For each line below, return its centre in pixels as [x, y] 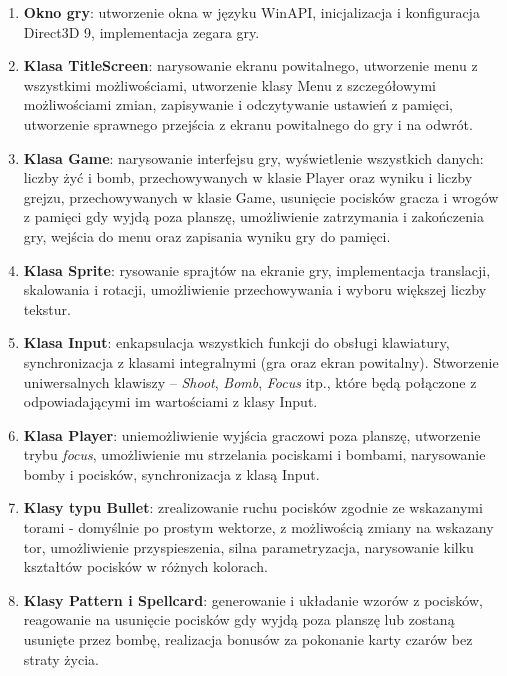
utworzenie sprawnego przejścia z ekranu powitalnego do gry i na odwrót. [248, 123]
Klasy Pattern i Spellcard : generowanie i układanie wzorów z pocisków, [253, 599]
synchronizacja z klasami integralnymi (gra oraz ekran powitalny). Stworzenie [261, 361]
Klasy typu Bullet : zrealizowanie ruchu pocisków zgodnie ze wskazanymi [253, 507]
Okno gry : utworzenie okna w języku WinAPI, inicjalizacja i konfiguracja [251, 12]
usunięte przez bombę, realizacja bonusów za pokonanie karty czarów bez [248, 639]
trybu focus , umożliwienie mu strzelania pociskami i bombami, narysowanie [254, 454]
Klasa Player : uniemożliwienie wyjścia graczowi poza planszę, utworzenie [252, 434]
